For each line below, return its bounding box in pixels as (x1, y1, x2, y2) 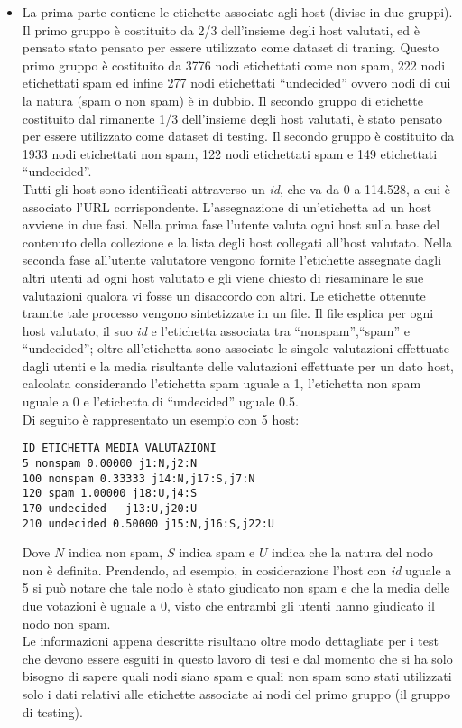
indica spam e (179, 543, 255, 562)
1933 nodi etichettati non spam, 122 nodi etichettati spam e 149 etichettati (22, 144, 438, 163)
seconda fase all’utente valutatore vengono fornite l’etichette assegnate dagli (22, 250, 442, 269)
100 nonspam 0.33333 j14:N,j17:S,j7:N (22, 471, 255, 485)
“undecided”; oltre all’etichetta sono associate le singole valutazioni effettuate (22, 339, 449, 358)
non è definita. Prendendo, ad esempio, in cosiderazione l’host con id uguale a (22, 560, 452, 579)
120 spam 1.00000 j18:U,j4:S (22, 487, 198, 500)
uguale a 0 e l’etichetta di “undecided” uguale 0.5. (22, 392, 299, 411)
